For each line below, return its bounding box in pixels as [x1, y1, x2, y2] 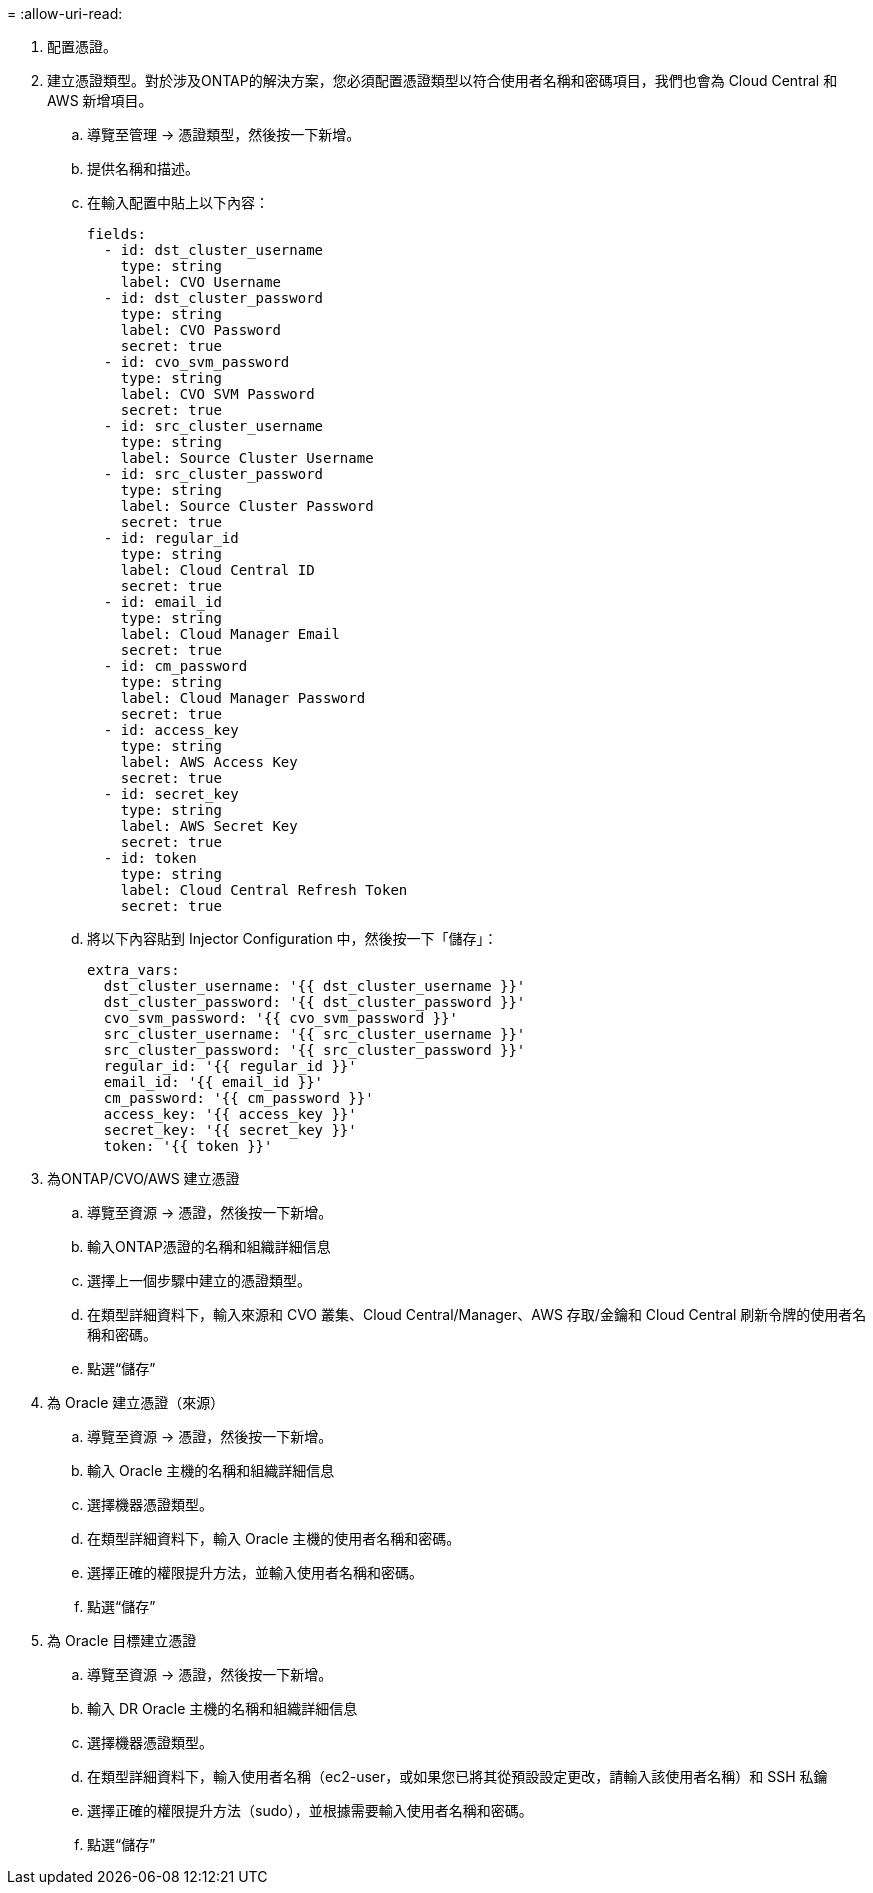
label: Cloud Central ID [120, 562, 315, 578]
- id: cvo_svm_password [103, 354, 290, 370]
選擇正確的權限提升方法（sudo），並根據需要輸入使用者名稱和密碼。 [87, 1802, 533, 1819]
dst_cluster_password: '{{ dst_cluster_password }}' [103, 994, 526, 1010]
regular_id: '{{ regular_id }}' [103, 1058, 357, 1074]
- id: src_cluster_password [103, 466, 324, 482]
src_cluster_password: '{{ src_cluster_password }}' [103, 1042, 526, 1058]
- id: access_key [103, 722, 239, 738]
